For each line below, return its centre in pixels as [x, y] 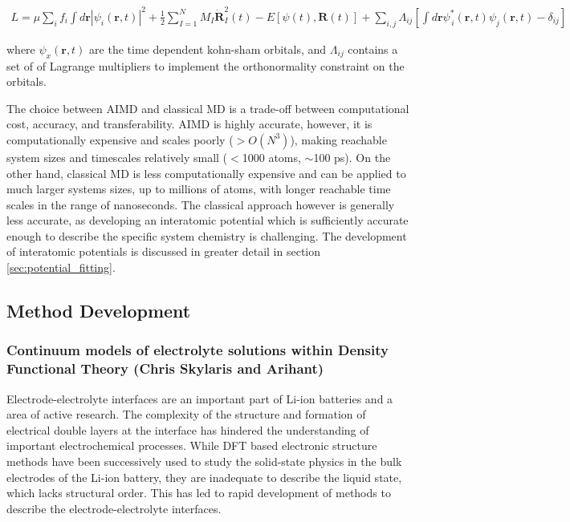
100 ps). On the [352, 157]
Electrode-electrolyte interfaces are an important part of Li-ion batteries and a [200, 398]
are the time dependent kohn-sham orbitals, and [208, 49]
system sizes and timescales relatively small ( [117, 157]
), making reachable [338, 139]
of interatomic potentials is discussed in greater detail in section [164, 251]
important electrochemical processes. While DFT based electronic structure [192, 445]
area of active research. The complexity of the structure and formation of [186, 414]
